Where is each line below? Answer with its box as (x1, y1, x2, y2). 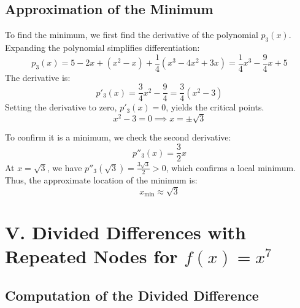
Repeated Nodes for (5, 244, 178, 269)
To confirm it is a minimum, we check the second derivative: (5, 131, 231, 144)
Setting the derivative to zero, (5, 101, 117, 114)
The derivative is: (5, 71, 71, 83)
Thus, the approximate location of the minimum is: (5, 173, 198, 186)
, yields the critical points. (166, 101, 264, 114)
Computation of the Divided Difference (5, 285, 259, 304)
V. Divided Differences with (5, 220, 247, 245)
